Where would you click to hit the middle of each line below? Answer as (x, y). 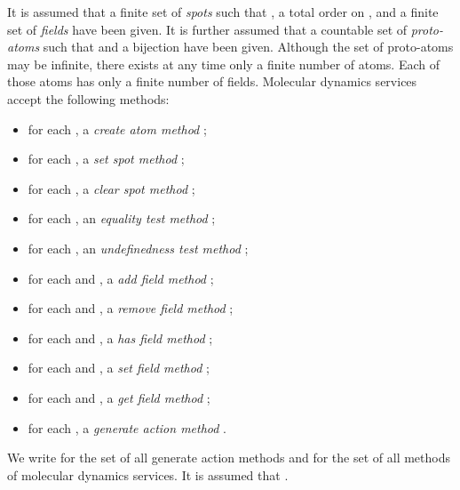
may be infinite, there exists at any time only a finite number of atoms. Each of (223, 64)
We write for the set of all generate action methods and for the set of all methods (229, 458)
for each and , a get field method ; (119, 397)
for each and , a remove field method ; (131, 308)
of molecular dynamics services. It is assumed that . (148, 474)
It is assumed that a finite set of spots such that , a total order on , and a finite (223, 12)
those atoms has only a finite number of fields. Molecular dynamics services (212, 81)
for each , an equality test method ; (122, 218)
